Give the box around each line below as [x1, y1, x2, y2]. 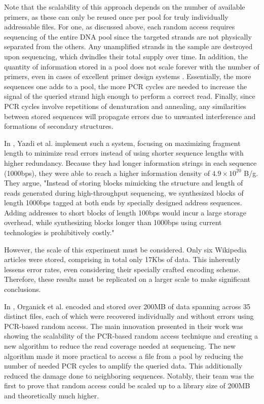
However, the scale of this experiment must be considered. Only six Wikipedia [4, 244, 247, 254]
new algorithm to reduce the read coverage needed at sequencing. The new [4, 341, 236, 351]
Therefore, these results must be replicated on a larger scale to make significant [4, 274, 250, 284]
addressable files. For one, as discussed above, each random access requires [4, 21, 235, 32]
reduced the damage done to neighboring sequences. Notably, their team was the [4, 370, 254, 381]
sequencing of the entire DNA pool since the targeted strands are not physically [4, 31, 252, 42]
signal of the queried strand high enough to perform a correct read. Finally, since [4, 91, 255, 101]
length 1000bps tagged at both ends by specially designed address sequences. [4, 197, 242, 208]
